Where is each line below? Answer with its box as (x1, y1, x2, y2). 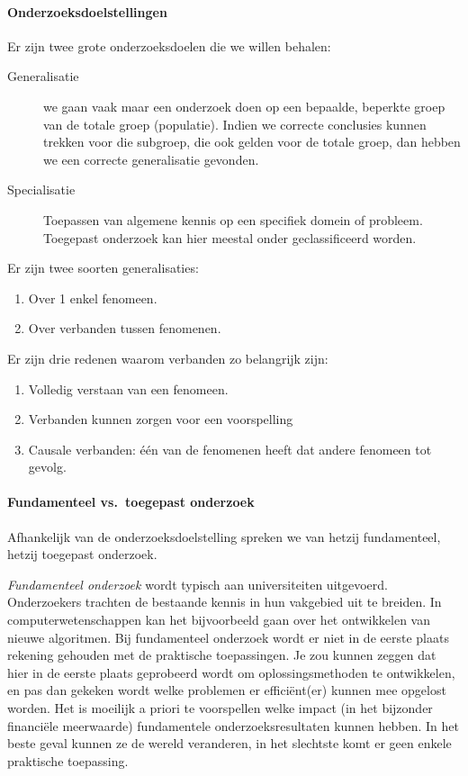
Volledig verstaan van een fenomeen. (28, 379, 229, 398)
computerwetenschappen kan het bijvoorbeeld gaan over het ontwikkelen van (7, 610, 430, 629)
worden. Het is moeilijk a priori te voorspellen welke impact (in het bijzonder (7, 699, 433, 717)
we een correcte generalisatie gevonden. (43, 149, 259, 168)
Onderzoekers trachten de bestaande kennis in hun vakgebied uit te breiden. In (7, 592, 442, 611)
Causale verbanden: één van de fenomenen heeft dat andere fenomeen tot (28, 439, 432, 458)
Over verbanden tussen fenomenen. (28, 319, 221, 338)
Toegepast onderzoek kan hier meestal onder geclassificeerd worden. (43, 228, 417, 247)
